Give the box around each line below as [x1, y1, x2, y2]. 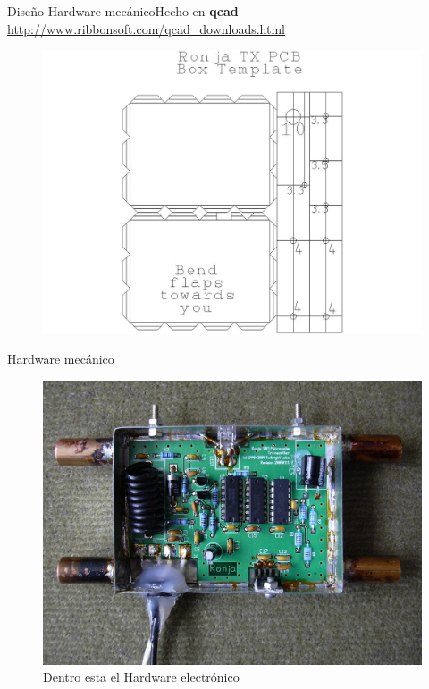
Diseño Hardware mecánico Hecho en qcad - [7, 2, 248, 20]
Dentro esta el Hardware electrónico [43, 668, 240, 686]
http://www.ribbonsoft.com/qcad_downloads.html [7, 19, 285, 38]
